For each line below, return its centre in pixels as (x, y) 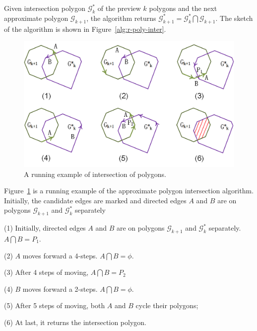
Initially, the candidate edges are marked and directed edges (95, 200)
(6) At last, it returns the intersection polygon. (75, 322)
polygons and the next (183, 8)
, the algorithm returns (121, 18)
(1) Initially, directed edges (45, 228)
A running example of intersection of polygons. (95, 174)
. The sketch (234, 18)
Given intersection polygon (45, 8)
